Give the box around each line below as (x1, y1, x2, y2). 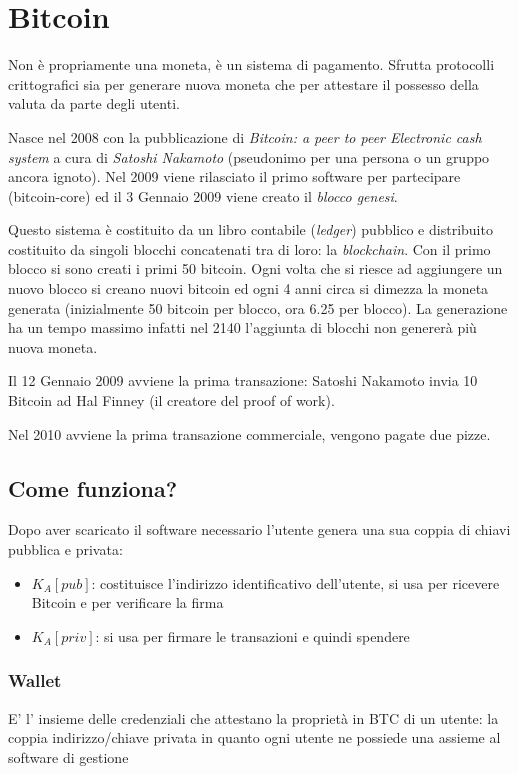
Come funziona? (8, 472, 178, 503)
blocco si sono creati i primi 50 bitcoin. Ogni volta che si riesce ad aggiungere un (8, 258, 503, 279)
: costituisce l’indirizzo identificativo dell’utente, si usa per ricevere (91, 572, 500, 593)
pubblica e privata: (8, 539, 123, 560)
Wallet (8, 668, 62, 693)
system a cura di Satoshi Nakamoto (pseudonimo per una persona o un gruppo (8, 146, 490, 167)
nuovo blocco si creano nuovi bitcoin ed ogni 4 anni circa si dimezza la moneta (8, 278, 489, 299)
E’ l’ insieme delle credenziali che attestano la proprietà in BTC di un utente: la (8, 707, 499, 728)
